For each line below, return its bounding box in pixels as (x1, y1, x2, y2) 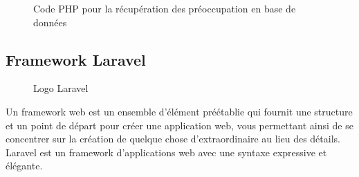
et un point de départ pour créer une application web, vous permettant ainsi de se (6, 118, 353, 132)
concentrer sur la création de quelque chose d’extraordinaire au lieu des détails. (6, 131, 340, 146)
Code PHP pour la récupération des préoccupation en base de (33, 1, 296, 15)
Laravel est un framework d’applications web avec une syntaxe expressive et (6, 145, 327, 159)
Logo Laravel (33, 81, 89, 95)
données (33, 15, 67, 29)
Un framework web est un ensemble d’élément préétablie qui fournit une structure (6, 104, 353, 118)
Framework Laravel (6, 48, 146, 70)
